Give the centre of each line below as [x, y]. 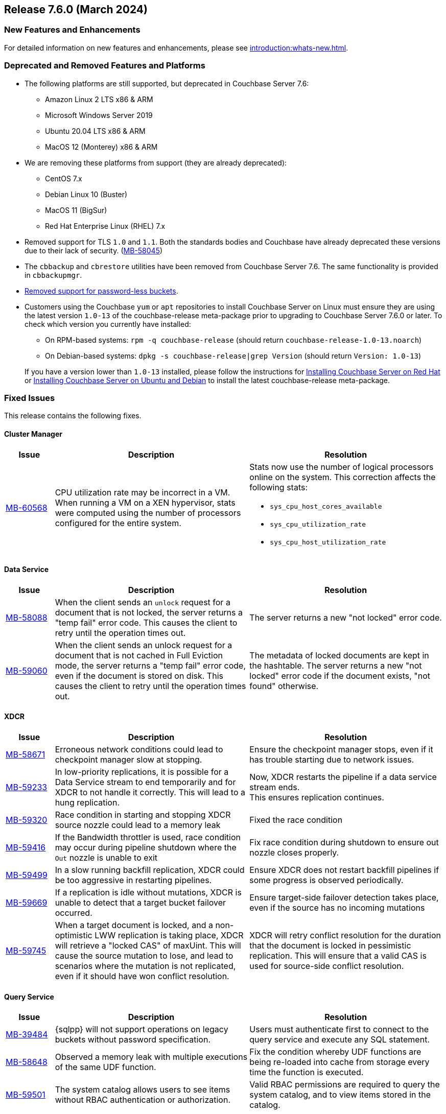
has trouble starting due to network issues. [332, 759]
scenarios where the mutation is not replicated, [145, 966]
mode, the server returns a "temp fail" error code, [150, 665]
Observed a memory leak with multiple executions [151, 1057]
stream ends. [275, 787]
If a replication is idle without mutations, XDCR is [148, 892]
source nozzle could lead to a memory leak [138, 825]
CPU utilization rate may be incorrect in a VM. [143, 493]
